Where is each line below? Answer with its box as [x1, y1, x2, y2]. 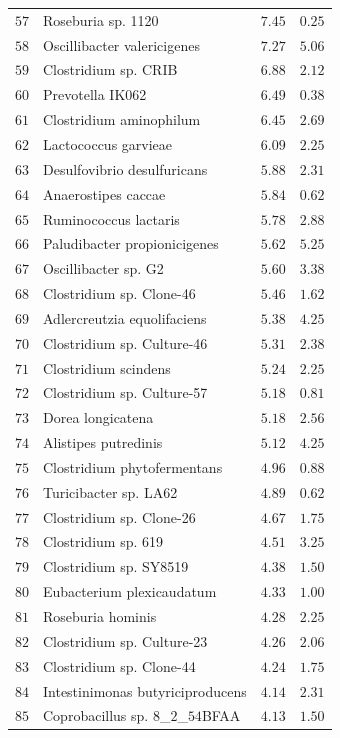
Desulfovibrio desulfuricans [43, 158, 208, 179]
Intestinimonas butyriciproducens [43, 680, 247, 701]
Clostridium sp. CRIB [43, 59, 178, 80]
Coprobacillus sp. [43, 705, 149, 726]
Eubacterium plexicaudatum [43, 581, 217, 602]
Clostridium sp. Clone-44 [43, 655, 196, 676]
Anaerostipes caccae [43, 183, 166, 204]
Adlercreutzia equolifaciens [43, 307, 207, 328]
